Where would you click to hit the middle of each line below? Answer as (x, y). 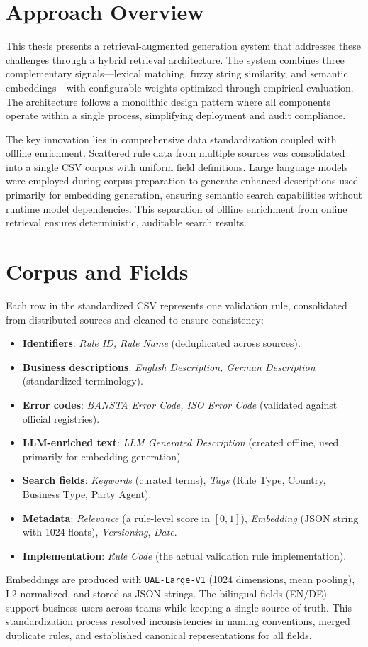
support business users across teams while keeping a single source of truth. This (179, 607)
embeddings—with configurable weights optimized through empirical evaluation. (180, 87)
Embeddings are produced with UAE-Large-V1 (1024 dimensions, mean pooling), (180, 579)
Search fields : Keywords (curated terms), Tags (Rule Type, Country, (174, 480)
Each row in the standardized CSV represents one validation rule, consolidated (177, 305)
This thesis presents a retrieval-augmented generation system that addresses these (184, 46)
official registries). (61, 418)
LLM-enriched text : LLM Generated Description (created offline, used (180, 442)
